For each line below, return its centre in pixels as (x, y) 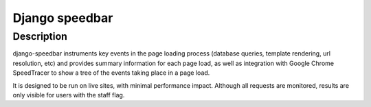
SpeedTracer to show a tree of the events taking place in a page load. (111, 73)
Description (40, 36)
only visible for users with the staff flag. (69, 95)
